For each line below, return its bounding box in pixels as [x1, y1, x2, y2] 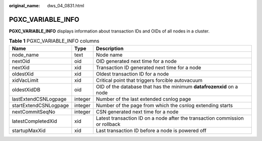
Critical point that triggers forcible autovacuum [96, 77, 203, 83]
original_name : [9, 3, 40, 8]
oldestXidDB [12, 86, 41, 93]
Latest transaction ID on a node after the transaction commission [96, 114, 244, 121]
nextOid [12, 58, 30, 64]
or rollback [96, 121, 121, 127]
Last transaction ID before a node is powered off [96, 127, 207, 134]
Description [96, 45, 124, 52]
